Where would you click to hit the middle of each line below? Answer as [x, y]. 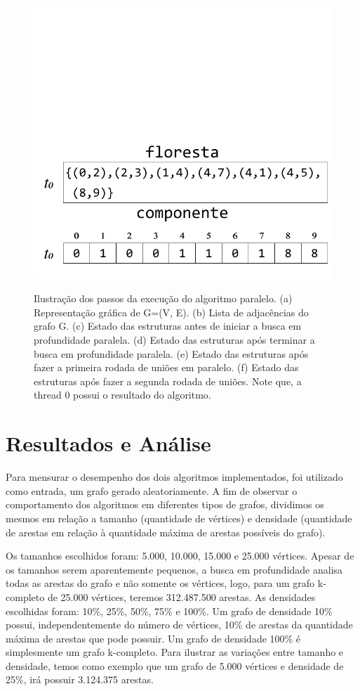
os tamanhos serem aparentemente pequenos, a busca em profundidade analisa [174, 569]
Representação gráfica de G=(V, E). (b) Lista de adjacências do [171, 312]
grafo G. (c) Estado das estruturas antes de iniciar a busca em [168, 326]
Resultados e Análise [108, 443]
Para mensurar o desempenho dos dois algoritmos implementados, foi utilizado [174, 477]
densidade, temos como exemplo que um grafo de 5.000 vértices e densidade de [175, 665]
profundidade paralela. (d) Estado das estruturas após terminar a [174, 340]
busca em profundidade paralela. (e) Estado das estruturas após [171, 353]
